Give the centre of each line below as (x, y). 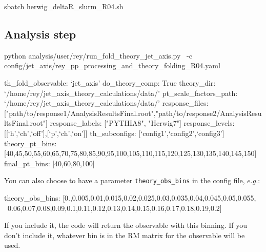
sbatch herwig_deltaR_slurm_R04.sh (64, 6)
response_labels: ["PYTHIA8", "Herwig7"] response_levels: (142, 123)
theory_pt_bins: (30, 143)
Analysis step (40, 34)
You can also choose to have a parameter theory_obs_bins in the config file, (125, 180)
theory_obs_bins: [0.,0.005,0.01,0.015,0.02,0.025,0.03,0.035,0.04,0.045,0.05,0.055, (130, 197)
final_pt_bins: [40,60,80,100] (49, 163)
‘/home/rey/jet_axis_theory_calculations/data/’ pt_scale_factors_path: (121, 93)
